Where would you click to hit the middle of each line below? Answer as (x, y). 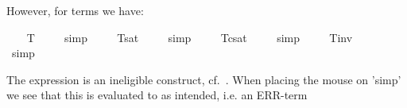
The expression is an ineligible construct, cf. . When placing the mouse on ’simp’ (204, 79)
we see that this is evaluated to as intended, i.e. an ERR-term (157, 95)
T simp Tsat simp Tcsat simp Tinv (190, 37)
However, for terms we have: (75, 10)
